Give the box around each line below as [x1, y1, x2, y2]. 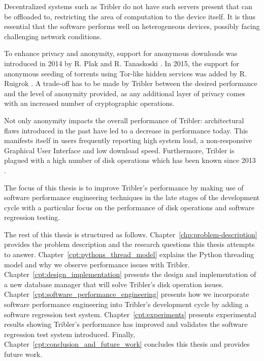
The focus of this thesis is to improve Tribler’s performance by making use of [4, 182, 244, 192]
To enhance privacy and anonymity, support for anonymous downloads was [4, 48, 238, 59]
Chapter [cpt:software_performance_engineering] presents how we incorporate [4, 289, 249, 299]
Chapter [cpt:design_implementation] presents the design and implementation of [4, 269, 256, 280]
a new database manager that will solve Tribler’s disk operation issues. [4, 279, 224, 289]
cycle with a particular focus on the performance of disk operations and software [4, 202, 255, 212]
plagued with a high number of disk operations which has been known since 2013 [4, 155, 256, 165]
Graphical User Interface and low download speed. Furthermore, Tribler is [4, 145, 235, 155]
